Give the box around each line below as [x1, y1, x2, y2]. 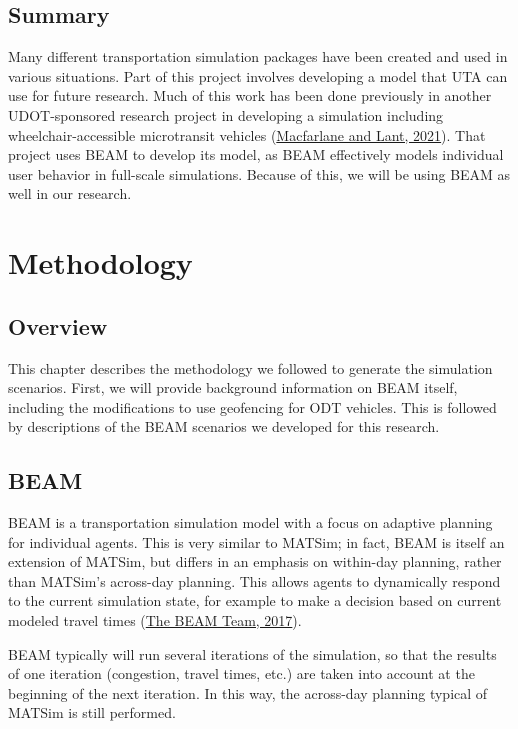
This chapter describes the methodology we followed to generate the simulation [8, 357, 493, 378]
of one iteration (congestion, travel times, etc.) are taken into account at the [8, 663, 475, 684]
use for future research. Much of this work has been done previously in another [8, 85, 492, 106]
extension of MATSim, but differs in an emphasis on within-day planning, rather [8, 551, 502, 572]
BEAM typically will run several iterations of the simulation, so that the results [8, 643, 497, 664]
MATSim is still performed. [8, 702, 176, 723]
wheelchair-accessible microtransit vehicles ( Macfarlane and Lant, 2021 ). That [8, 124, 486, 145]
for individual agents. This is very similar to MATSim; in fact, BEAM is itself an [8, 531, 505, 552]
